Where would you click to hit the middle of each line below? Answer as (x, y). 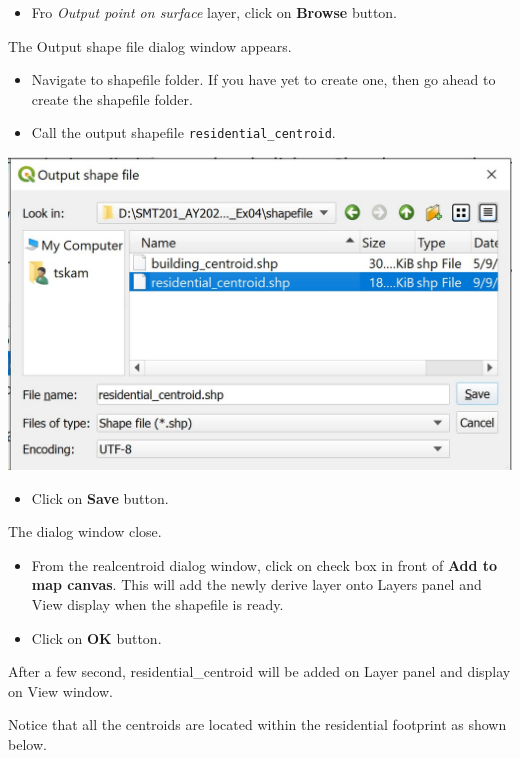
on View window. (60, 690)
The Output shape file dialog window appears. (150, 45)
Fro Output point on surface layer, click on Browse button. (214, 12)
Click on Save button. (100, 497)
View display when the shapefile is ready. (157, 604)
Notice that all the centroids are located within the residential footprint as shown (257, 724)
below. (27, 744)
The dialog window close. (85, 531)
